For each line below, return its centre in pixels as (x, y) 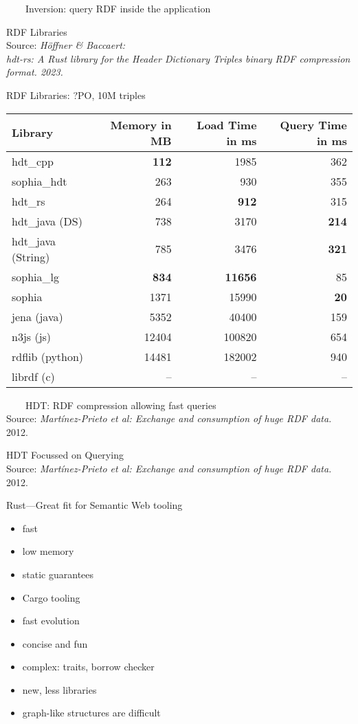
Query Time (313, 124)
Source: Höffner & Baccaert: (66, 45)
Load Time (227, 124)
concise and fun (55, 643)
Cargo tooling (51, 597)
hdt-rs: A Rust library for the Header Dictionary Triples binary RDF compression (178, 58)
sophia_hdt (40, 181)
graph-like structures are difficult (91, 713)
